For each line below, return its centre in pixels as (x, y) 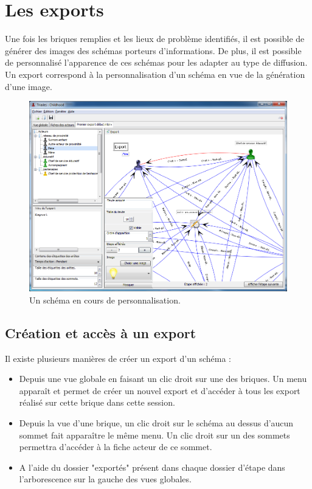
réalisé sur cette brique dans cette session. (97, 402)
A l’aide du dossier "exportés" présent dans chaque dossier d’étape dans (152, 467)
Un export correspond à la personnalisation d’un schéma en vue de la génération (155, 74)
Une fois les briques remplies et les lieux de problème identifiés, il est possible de (155, 39)
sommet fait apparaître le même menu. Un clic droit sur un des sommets (154, 435)
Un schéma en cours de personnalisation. (105, 300)
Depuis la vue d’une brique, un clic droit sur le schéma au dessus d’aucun (156, 422)
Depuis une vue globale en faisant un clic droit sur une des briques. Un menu (163, 379)
